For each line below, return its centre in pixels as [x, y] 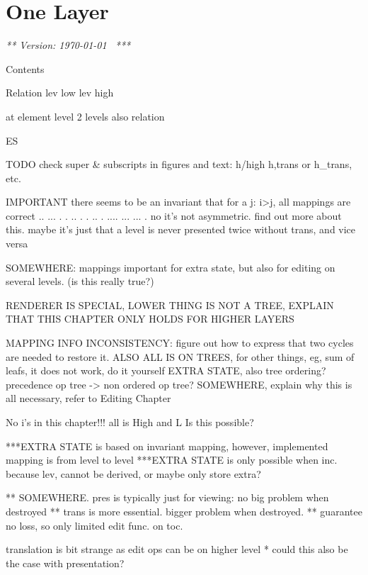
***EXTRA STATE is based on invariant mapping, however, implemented [167, 446]
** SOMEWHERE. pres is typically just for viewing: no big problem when [167, 497]
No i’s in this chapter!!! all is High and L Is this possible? [130, 422]
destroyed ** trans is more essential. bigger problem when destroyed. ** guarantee [184, 511]
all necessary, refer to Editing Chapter [88, 398]
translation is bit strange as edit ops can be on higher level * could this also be [177, 549]
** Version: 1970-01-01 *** [68, 45]
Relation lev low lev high [60, 93]
